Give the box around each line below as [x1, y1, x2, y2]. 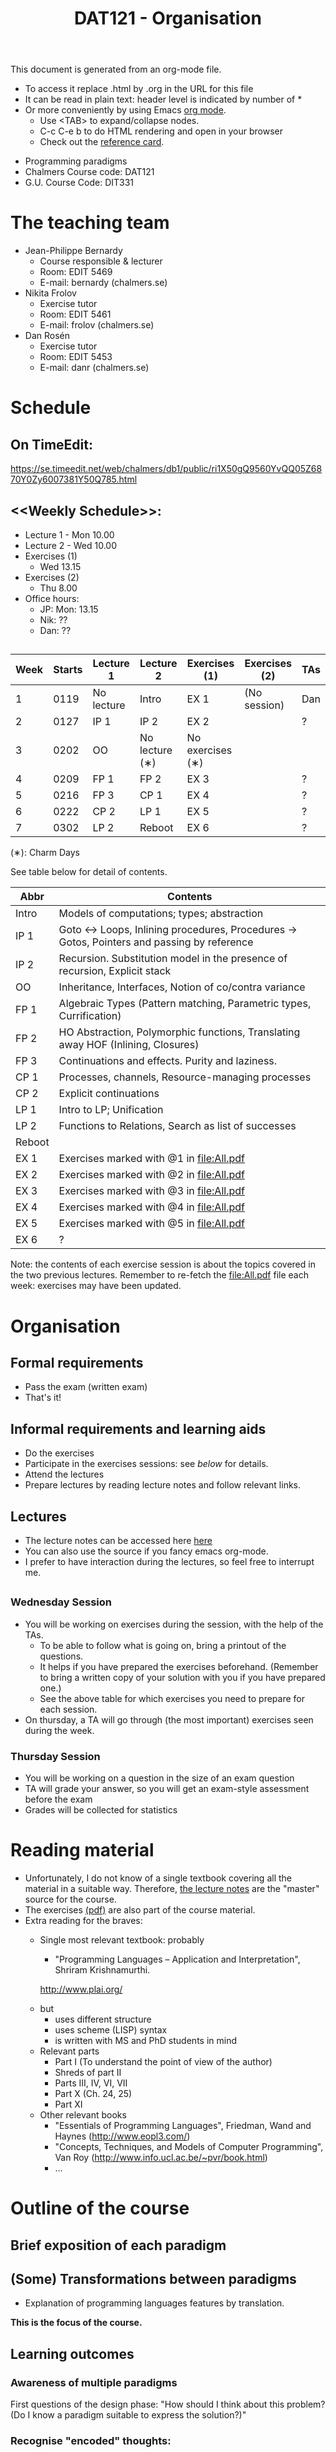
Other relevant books [39, 2108, 127, 2121]
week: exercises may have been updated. [10, 1280, 182, 1292]
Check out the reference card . [39, 136, 165, 148]
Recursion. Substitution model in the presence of [58, 952, 288, 966]
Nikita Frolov [24, 287, 77, 299]
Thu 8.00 [39, 582, 78, 594]
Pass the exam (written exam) [24, 1381, 148, 1393]
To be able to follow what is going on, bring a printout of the [39, 1639, 287, 1651]
